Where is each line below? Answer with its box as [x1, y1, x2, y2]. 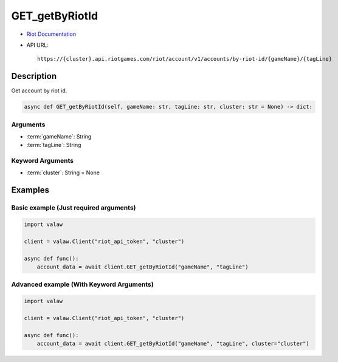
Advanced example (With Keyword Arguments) [11, 280, 154, 289]
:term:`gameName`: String [26, 132, 92, 140]
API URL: [26, 41, 49, 49]
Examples [11, 185, 50, 196]
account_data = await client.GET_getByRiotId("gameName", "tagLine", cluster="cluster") [36, 340, 309, 347]
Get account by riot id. [11, 87, 67, 94]
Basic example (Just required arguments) [11, 203, 136, 212]
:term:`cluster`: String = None [26, 169, 100, 176]
